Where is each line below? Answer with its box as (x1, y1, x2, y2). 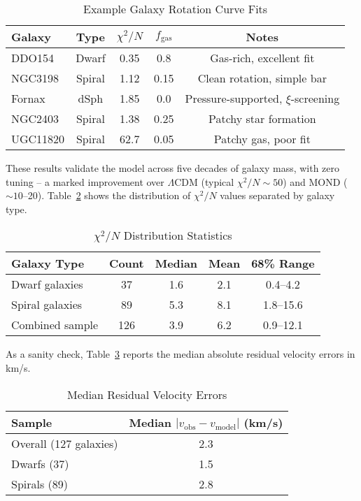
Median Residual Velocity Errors (66, 386, 227, 402)
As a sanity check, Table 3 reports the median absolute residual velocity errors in (6, 347, 355, 361)
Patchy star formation (208, 110, 316, 126)
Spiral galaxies (11, 296, 83, 313)
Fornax (11, 90, 45, 106)
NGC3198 (11, 70, 59, 86)
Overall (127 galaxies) (11, 435, 118, 451)
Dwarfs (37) (11, 455, 69, 472)
